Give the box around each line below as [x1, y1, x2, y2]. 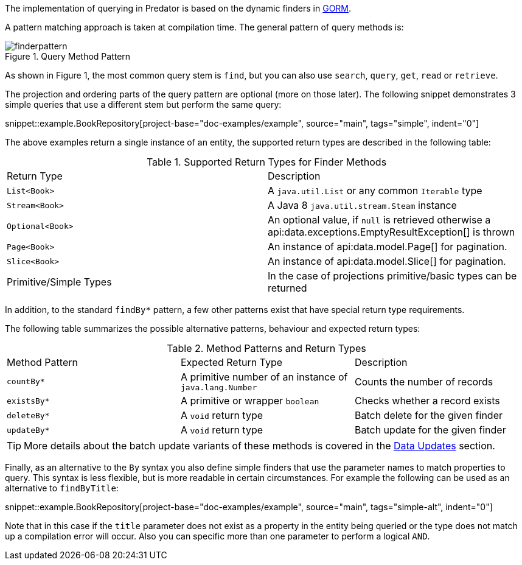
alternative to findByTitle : [5, 483, 119, 493]
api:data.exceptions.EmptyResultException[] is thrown [268, 226, 515, 238]
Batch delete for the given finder [354, 409, 503, 421]
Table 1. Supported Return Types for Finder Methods [146, 156, 387, 168]
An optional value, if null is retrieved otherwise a [268, 214, 491, 226]
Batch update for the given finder [354, 424, 506, 436]
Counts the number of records [354, 375, 493, 388]
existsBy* [7, 396, 50, 405]
